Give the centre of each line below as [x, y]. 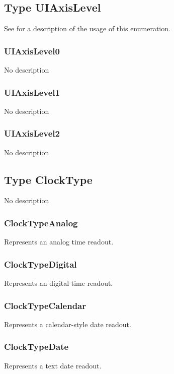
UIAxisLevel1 [32, 92]
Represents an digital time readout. [59, 283]
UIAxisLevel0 [32, 51]
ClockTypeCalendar [45, 305]
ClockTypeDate [36, 347]
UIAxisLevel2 [32, 133]
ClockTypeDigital [40, 264]
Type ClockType [48, 179]
